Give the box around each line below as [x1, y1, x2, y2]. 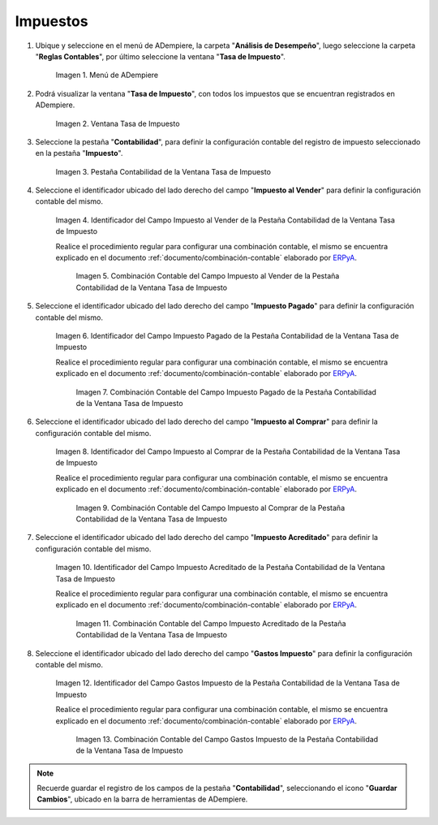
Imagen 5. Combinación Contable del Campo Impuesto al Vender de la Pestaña [75, 271, 340, 281]
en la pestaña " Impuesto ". [35, 149, 123, 158]
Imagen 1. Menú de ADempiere [55, 70, 158, 80]
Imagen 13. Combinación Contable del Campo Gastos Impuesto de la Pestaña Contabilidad [75, 734, 379, 744]
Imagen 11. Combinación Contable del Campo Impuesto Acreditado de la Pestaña [75, 618, 346, 628]
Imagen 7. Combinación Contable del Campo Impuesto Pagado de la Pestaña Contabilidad [75, 387, 377, 397]
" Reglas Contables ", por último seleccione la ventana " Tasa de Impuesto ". [35, 51, 286, 61]
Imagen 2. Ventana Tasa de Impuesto [55, 119, 180, 128]
